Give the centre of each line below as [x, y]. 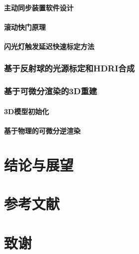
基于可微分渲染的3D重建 [51, 91]
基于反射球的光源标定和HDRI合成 [69, 68]
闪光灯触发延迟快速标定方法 [49, 46]
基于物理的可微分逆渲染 [42, 131]
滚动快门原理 [25, 27]
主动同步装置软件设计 [39, 7]
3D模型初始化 [27, 111]
